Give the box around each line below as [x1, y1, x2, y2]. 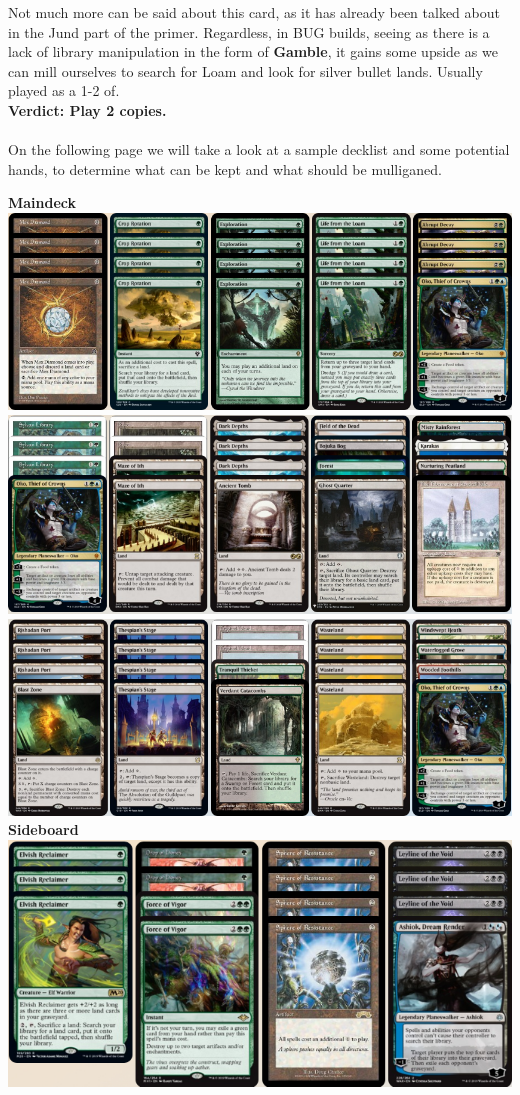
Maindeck [8, 192, 77, 213]
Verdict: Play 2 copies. [8, 99, 167, 120]
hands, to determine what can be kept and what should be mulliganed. [8, 158, 442, 179]
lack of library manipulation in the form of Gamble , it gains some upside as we [8, 41, 498, 62]
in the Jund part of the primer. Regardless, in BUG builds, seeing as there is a [8, 21, 490, 42]
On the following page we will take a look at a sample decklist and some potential [8, 139, 510, 160]
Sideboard [8, 819, 79, 840]
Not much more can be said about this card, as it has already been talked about [8, 2, 500, 22]
